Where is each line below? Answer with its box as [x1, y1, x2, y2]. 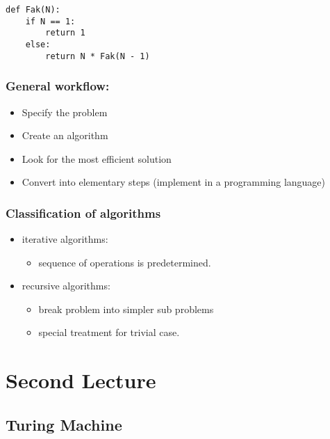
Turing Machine [6, 413, 122, 435]
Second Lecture [6, 366, 156, 394]
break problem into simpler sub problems [38, 301, 214, 316]
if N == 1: [25, 16, 76, 26]
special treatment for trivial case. [38, 325, 180, 340]
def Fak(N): [6, 5, 60, 15]
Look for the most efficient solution [22, 151, 172, 166]
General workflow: [6, 77, 110, 95]
